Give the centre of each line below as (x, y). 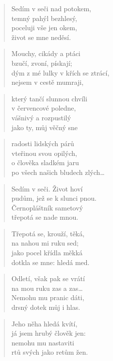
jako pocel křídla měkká (47, 253)
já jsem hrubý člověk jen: (48, 333)
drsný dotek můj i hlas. (46, 307)
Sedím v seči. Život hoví (47, 188)
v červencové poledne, (44, 108)
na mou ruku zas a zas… (47, 288)
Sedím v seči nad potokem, (51, 8)
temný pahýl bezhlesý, (44, 18)
